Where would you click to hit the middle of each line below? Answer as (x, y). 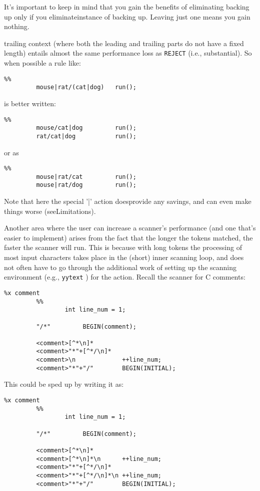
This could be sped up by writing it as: (64, 384)
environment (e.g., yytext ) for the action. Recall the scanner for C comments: (125, 277)
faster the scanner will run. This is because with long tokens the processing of (123, 247)
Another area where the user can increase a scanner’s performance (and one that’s (130, 228)
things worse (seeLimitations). (50, 211)
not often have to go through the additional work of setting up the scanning (120, 267)
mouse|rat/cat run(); (86, 177)
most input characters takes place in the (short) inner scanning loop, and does (124, 257)
